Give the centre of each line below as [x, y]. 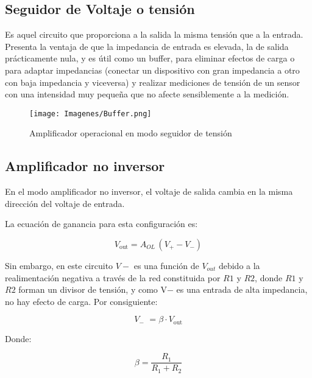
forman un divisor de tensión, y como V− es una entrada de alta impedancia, [163, 289]
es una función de [166, 265]
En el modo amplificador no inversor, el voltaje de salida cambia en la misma [149, 191]
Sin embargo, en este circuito [59, 265]
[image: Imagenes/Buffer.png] [90, 114]
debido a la [239, 265]
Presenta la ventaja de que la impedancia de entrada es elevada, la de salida [147, 46]
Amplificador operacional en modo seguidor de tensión [131, 133]
